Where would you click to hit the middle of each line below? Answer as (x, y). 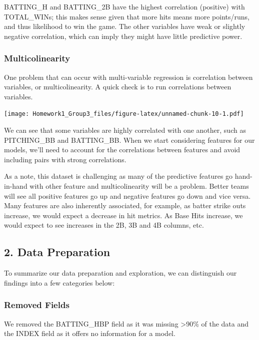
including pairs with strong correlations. (65, 159)
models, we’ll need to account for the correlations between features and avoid (122, 150)
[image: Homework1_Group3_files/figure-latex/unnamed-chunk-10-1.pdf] (124, 114)
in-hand (16, 186)
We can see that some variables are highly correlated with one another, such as (125, 130)
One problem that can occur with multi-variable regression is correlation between (128, 77)
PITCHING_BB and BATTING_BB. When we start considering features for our (129, 140)
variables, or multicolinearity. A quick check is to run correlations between (118, 87)
